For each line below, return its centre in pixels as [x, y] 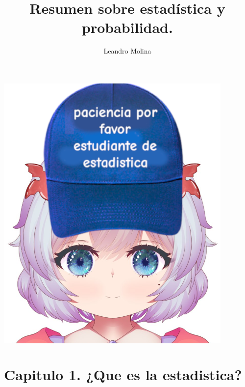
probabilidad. [127, 27]
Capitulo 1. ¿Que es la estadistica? [123, 374]
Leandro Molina [127, 51]
